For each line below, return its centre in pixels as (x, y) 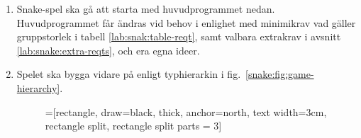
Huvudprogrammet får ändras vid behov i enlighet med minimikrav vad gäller (186, 22)
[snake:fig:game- (280, 74)
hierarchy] (38, 87)
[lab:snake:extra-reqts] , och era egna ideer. (108, 50)
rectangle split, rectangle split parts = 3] (133, 126)
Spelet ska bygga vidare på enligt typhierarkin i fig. (129, 74)
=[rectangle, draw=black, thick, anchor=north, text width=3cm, (186, 111)
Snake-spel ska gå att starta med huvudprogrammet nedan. (146, 8)
